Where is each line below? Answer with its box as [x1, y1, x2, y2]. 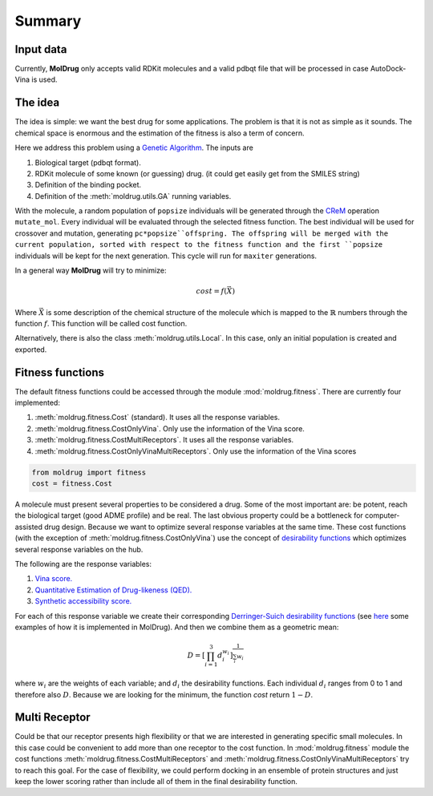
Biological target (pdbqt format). [34, 157, 142, 168]
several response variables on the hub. [14, 544, 144, 554]
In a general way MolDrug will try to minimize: [14, 265, 167, 276]
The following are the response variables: [14, 559, 152, 568]
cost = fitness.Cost [31, 479, 112, 488]
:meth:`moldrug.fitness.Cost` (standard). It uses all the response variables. [34, 413, 281, 422]
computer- [365, 511, 400, 520]
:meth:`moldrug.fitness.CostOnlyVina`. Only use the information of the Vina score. [34, 423, 305, 433]
